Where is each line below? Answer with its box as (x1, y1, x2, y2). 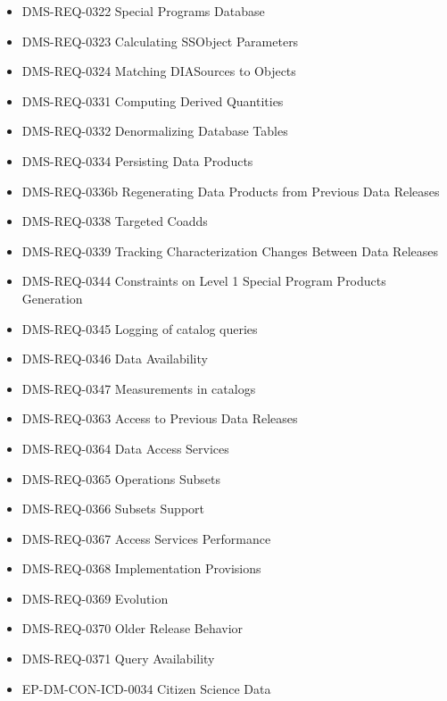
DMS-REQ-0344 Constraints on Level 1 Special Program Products (21, 271, 386, 290)
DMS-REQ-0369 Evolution (21, 588, 169, 607)
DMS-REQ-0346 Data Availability (21, 349, 208, 368)
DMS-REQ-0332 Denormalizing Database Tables (21, 121, 288, 140)
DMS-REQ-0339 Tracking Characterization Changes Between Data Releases (21, 241, 438, 260)
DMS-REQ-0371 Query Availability (21, 649, 215, 668)
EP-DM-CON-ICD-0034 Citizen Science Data (21, 679, 271, 697)
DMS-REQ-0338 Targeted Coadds (21, 212, 208, 230)
